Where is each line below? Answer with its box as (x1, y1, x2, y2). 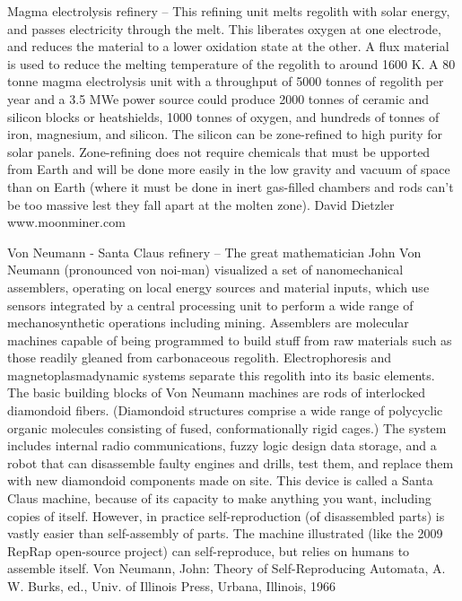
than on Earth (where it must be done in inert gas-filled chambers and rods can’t (7, 177, 454, 196)
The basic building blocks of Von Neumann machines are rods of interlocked (7, 383, 425, 402)
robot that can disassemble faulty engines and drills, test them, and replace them (7, 453, 454, 472)
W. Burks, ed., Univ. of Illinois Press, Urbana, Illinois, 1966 (7, 577, 336, 595)
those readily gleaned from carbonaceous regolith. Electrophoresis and (7, 348, 392, 367)
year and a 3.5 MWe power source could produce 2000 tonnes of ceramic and (7, 89, 430, 108)
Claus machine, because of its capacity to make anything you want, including (7, 489, 431, 508)
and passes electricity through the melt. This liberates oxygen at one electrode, (7, 19, 441, 38)
